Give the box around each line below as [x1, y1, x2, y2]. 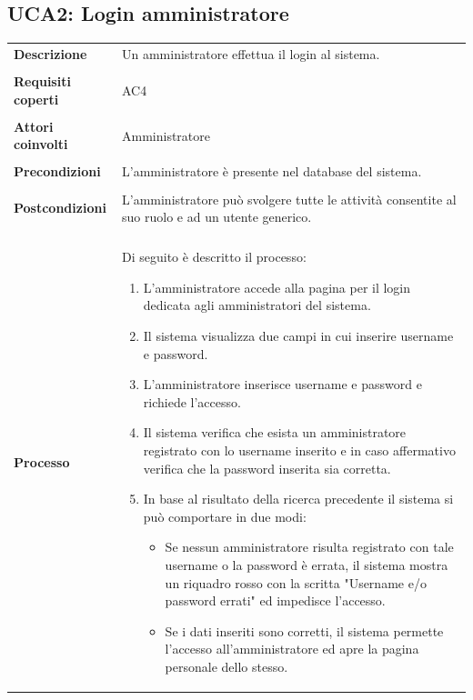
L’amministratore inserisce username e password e [143, 375, 422, 394]
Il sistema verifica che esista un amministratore [143, 423, 407, 442]
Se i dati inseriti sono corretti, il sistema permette [165, 621, 444, 640]
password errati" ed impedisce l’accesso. [165, 591, 386, 610]
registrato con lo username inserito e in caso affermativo [143, 440, 456, 459]
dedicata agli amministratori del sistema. [143, 295, 371, 315]
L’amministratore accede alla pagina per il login [143, 277, 411, 296]
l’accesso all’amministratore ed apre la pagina [165, 639, 419, 658]
